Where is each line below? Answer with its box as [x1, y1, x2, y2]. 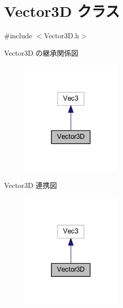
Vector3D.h [44, 30, 79, 41]
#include [4, 30, 33, 41]
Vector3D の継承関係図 [4, 47, 79, 58]
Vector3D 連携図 [4, 180, 57, 191]
